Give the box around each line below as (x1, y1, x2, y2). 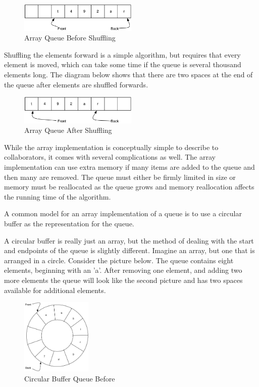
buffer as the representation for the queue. (4, 218, 134, 229)
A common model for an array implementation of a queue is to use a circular (4, 208, 242, 219)
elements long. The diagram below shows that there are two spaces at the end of (4, 69, 253, 79)
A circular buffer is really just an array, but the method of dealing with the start (4, 235, 254, 246)
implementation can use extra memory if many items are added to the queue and (4, 162, 255, 172)
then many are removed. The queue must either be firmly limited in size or (4, 171, 236, 182)
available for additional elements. (4, 284, 106, 295)
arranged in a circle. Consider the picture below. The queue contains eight (4, 255, 234, 265)
